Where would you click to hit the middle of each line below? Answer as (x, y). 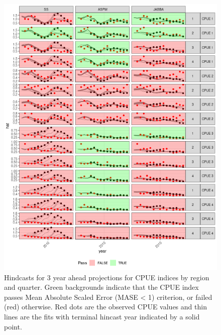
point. (13, 326)
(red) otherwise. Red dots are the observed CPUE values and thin (105, 307)
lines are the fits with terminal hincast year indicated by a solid (102, 316)
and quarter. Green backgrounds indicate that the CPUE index (101, 287)
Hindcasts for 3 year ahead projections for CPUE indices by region (107, 277)
